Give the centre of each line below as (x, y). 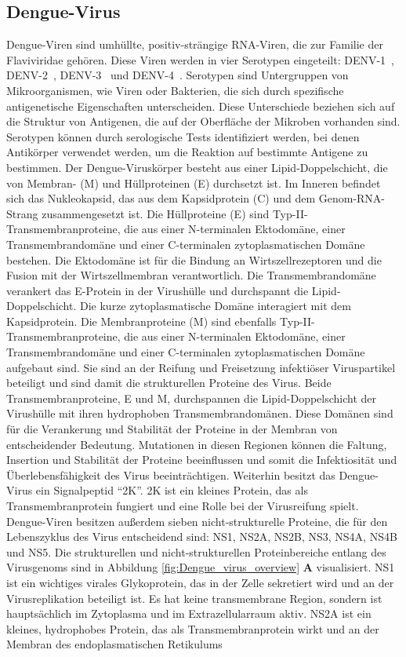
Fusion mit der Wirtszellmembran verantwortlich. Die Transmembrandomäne (191, 275)
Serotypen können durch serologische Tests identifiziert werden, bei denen (183, 136)
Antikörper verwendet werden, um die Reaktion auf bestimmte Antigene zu (187, 152)
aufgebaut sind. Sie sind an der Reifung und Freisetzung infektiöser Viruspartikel (201, 367)
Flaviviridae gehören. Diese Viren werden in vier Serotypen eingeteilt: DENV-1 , (201, 59)
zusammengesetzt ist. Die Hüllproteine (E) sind (156, 213)
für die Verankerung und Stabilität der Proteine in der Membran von (172, 429)
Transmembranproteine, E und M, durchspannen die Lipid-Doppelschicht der (192, 398)
